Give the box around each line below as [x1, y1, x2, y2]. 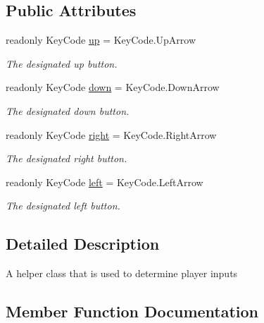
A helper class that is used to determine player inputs [6, 266, 238, 281]
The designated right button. [6, 151, 127, 166]
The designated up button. [6, 56, 118, 71]
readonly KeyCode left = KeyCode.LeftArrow [6, 174, 203, 189]
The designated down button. [6, 103, 130, 118]
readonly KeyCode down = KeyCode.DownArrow [6, 80, 220, 95]
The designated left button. [6, 198, 120, 213]
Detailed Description [6, 233, 160, 255]
